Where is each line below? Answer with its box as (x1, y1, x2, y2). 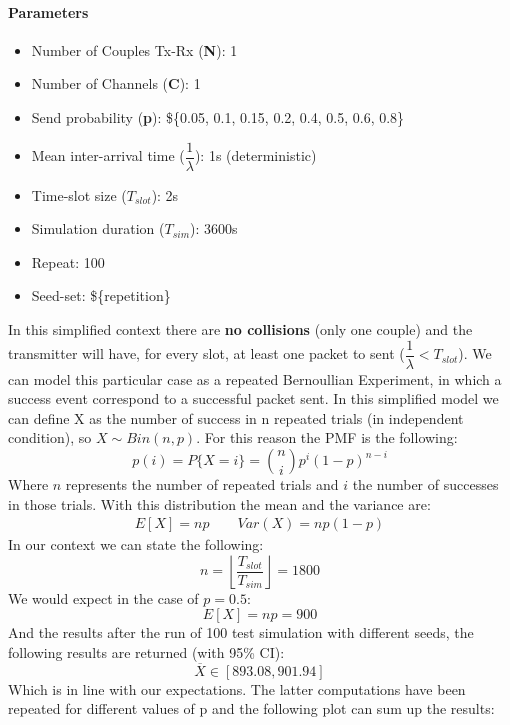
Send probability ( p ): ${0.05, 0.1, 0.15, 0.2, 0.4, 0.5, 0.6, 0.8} (31, 106, 405, 127)
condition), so (8, 427, 92, 448)
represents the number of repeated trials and (65, 474, 339, 495)
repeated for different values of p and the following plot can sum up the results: (8, 698, 495, 719)
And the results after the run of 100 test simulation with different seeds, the (8, 622, 474, 643)
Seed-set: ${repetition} (31, 285, 171, 306)
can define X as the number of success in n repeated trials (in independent (8, 407, 464, 428)
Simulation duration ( (31, 218, 165, 239)
